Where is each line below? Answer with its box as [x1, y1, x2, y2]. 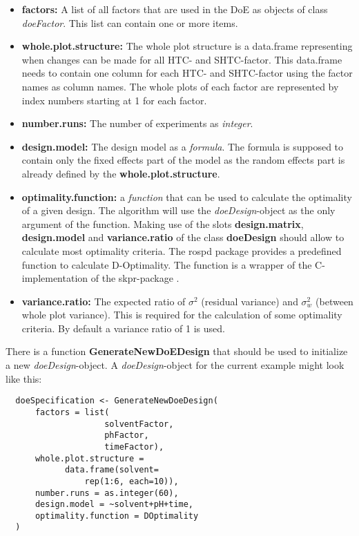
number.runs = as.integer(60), [35, 488, 179, 498]
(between [316, 294, 353, 308]
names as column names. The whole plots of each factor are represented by [21, 79, 339, 93]
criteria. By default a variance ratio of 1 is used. [21, 320, 225, 335]
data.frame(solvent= [64, 465, 159, 475]
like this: [6, 371, 42, 385]
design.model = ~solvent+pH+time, [35, 499, 194, 510]
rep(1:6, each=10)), [84, 476, 179, 486]
